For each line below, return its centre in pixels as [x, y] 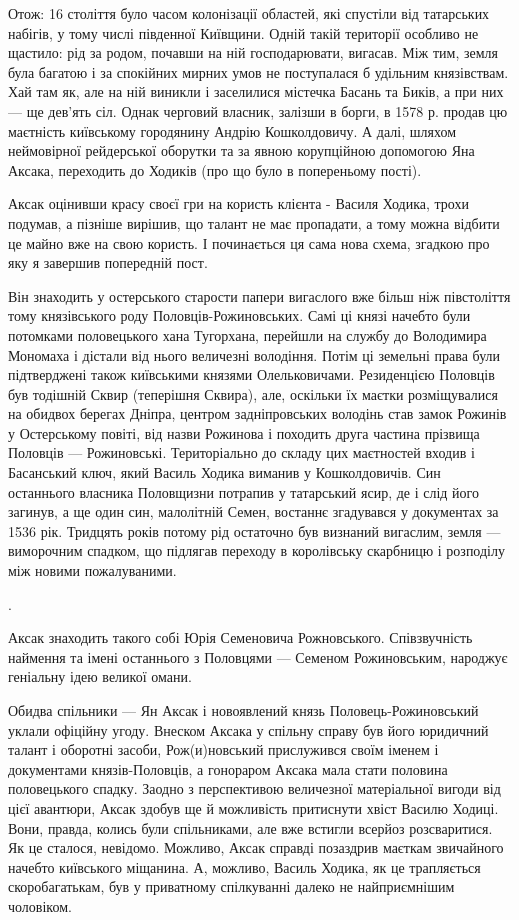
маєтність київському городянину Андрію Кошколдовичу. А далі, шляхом [232, 130]
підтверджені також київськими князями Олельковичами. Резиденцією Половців [251, 374]
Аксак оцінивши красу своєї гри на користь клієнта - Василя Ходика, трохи [239, 203]
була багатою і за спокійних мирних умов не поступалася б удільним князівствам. [258, 71]
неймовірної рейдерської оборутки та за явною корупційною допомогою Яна [241, 150]
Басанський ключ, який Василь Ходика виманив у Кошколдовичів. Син [224, 472]
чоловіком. [40, 905]
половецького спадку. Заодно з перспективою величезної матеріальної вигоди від [254, 788]
